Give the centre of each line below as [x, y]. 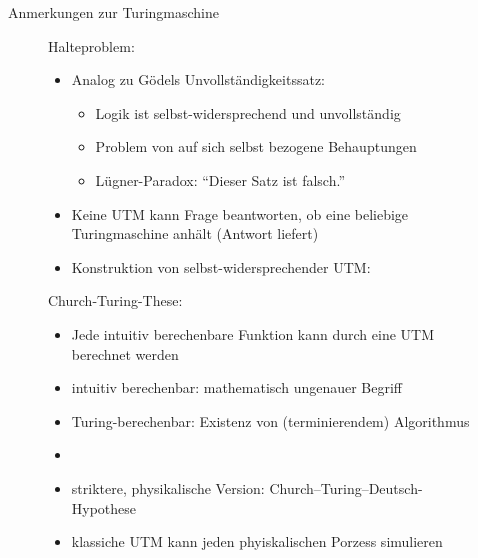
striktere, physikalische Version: [168, 487]
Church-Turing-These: [115, 300]
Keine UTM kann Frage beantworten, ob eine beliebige [240, 213]
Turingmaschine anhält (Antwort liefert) [195, 233]
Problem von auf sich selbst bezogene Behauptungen [256, 146]
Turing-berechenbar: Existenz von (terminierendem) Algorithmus [270, 420]
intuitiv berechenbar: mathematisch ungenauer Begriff [237, 387]
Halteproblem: [91, 45]
